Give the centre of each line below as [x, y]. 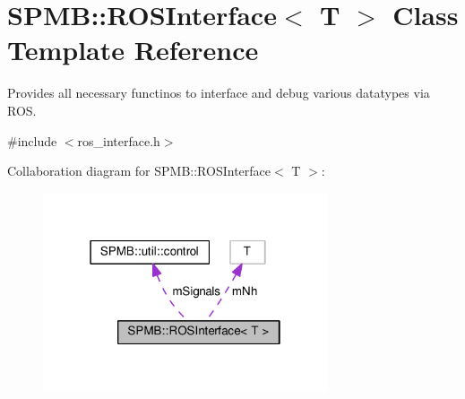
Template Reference [133, 50]
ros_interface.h [119, 140]
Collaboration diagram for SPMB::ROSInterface [139, 171]
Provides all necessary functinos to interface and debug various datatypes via [219, 93]
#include [32, 140]
